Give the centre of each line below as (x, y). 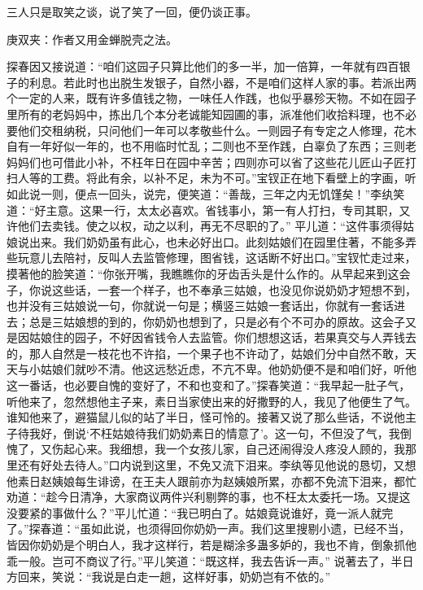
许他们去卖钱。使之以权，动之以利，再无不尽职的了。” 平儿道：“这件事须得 (205, 226)
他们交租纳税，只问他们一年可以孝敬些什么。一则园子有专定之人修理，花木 (217, 130)
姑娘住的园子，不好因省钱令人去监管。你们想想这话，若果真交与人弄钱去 (222, 337)
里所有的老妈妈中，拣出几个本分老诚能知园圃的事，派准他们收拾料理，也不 (206, 114)
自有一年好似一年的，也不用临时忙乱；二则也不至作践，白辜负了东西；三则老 (211, 146)
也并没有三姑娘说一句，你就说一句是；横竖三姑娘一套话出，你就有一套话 (200, 306)
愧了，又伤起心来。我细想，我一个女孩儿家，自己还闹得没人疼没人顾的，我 (206, 449)
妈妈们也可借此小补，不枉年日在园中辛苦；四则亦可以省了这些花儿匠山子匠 (206, 162)
